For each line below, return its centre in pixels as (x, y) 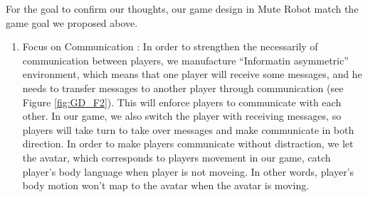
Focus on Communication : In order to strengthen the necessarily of (170, 46)
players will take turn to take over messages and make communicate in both (188, 129)
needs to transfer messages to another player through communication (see (183, 88)
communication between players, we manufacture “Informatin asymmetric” (185, 60)
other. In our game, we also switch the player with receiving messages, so (182, 116)
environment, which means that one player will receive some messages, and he (192, 74)
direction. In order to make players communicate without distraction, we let (188, 143)
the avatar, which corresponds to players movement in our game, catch (177, 157)
